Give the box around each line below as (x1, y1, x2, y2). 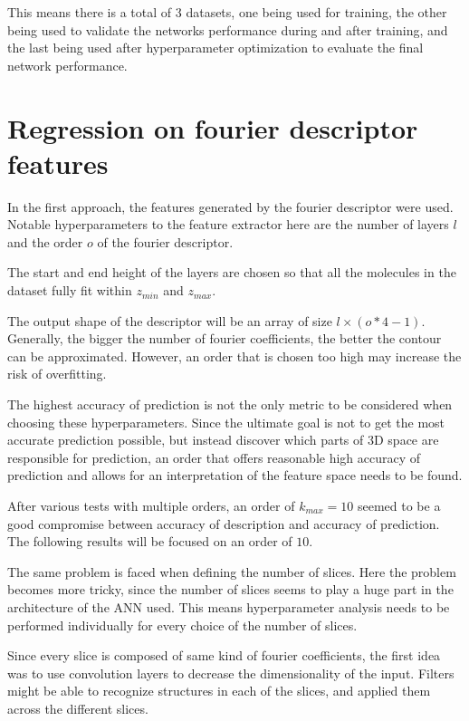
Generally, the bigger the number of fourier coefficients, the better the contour (7, 329, 442, 348)
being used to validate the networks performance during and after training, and (7, 20, 448, 39)
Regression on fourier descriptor (7, 109, 418, 146)
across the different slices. (7, 698, 148, 717)
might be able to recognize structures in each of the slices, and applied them (7, 681, 431, 700)
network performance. (7, 55, 128, 74)
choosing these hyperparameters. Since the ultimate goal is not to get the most (7, 412, 445, 431)
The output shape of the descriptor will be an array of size (7, 311, 332, 330)
